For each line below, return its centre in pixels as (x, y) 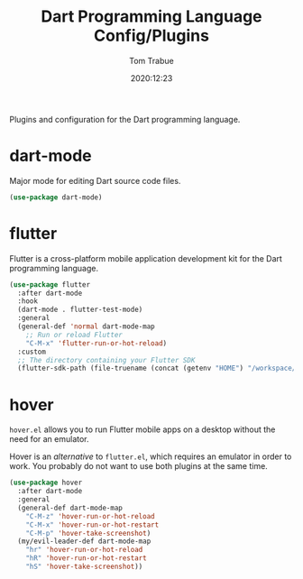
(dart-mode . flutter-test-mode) (80, 310)
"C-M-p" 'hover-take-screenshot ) (88, 533)
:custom (32, 352)
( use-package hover (46, 483)
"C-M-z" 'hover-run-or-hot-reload (90, 516)
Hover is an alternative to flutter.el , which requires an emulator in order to (151, 456)
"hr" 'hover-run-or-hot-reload (84, 550)
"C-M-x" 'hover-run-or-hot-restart (92, 525)
